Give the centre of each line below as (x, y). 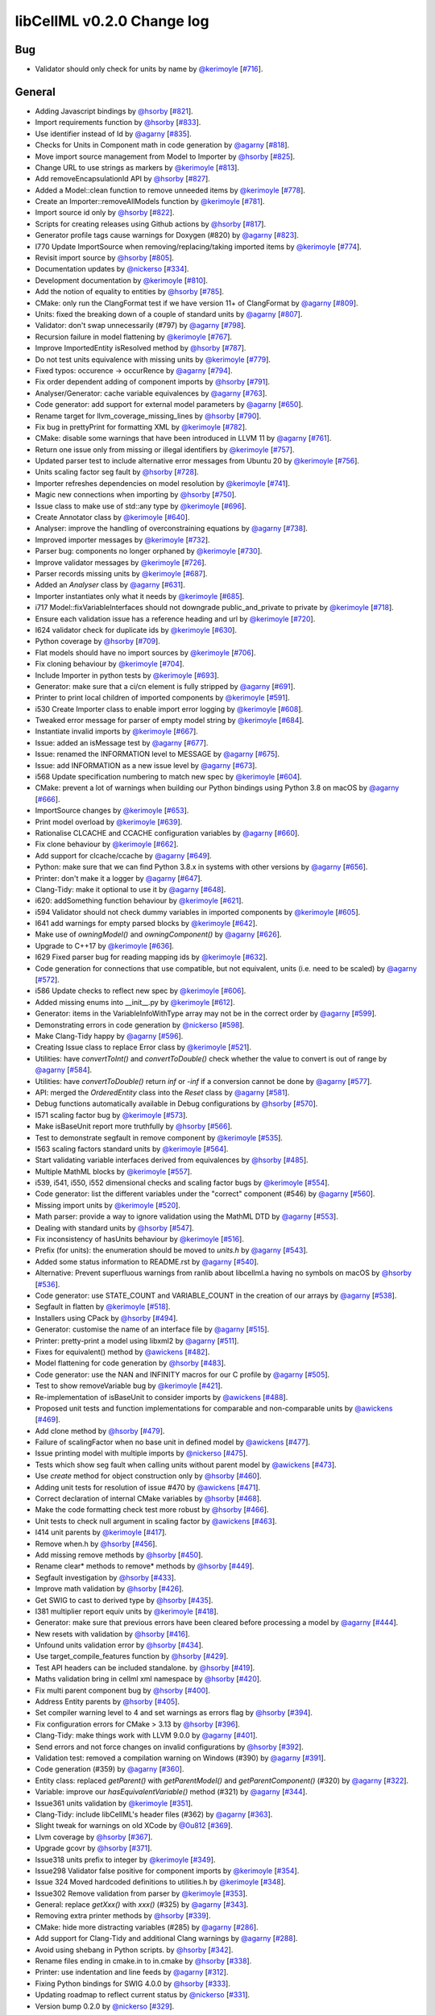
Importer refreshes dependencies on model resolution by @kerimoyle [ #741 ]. (162, 483)
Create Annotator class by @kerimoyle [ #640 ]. (112, 517)
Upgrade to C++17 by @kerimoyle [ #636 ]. (105, 945)
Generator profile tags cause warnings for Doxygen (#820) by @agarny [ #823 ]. (167, 235)
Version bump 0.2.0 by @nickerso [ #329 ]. (105, 2006)
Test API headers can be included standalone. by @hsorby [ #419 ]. (145, 1668)
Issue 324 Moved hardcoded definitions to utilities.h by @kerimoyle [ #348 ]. (160, 1882)
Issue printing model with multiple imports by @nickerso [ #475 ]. (141, 1453)
